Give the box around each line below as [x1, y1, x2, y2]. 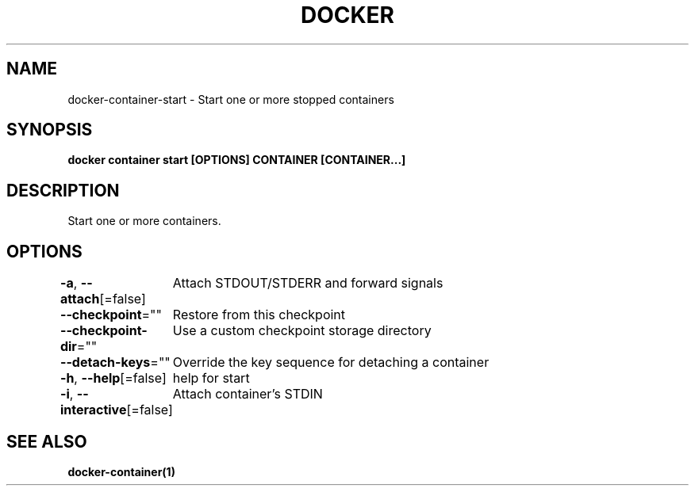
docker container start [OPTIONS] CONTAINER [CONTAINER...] [67, 153, 406, 167]
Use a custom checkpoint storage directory [172, 322, 432, 339]
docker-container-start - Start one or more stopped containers [67, 92, 394, 106]
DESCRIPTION [6, 180, 120, 200]
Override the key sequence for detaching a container [172, 354, 490, 371]
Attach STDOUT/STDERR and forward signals [172, 275, 443, 292]
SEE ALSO [6, 431, 87, 452]
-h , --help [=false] [60, 370, 167, 387]
